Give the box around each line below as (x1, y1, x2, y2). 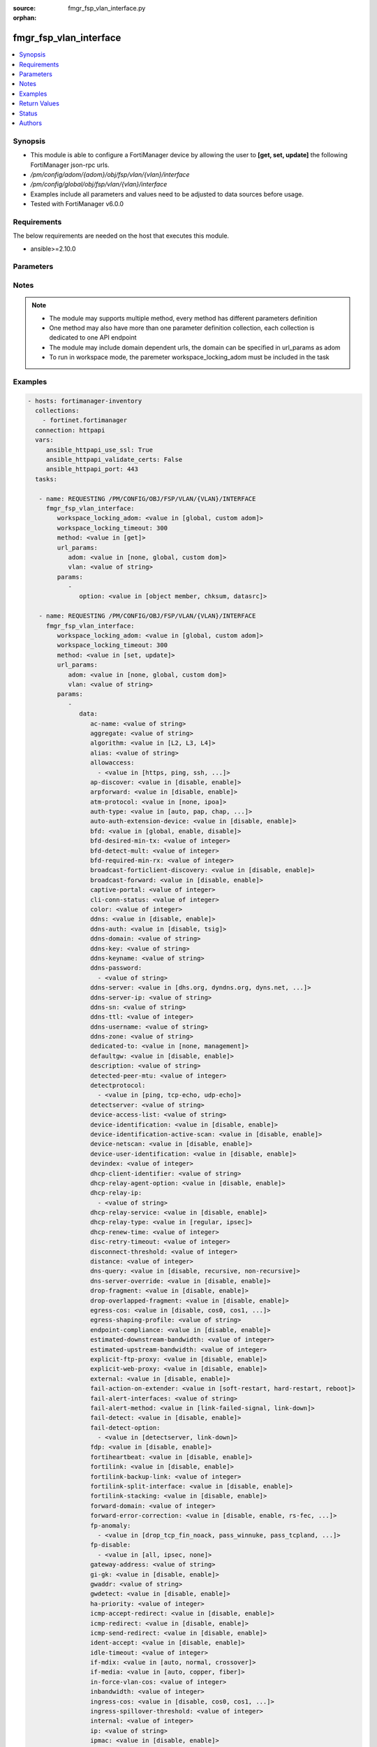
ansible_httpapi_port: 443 (45, 465, 139, 473)
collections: (35, 407, 80, 415)
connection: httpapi (35, 426, 105, 434)
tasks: (35, 475, 58, 483)
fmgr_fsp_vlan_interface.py (68, 4, 146, 12)
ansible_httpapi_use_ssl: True (45, 446, 154, 454)
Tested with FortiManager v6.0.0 (30, 200, 124, 208)
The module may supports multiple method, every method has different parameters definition (49, 314, 318, 322)
